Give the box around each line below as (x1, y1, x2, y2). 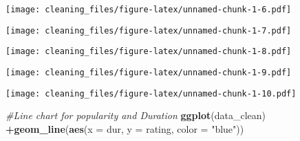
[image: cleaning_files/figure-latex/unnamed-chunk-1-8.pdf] (6, 47, 292, 57)
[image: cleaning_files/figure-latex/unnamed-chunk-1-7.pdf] (6, 25, 292, 36)
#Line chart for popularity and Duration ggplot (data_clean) (6, 108, 266, 123)
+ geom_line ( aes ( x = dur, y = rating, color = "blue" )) (6, 121, 244, 136)
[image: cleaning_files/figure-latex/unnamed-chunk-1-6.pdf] (6, 5, 292, 14)
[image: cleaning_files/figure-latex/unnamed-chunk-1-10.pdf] (6, 88, 297, 99)
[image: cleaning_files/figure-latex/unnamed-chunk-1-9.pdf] (6, 67, 292, 77)
